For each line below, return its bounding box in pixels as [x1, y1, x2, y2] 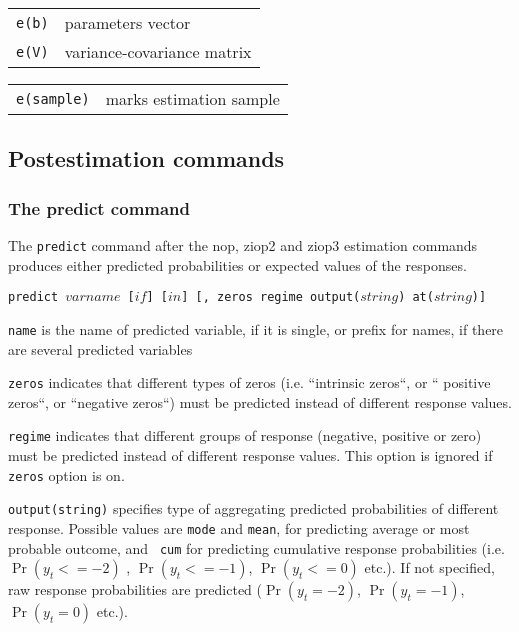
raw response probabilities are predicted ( [8, 579, 262, 600]
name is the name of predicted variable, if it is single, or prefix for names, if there [8, 318, 504, 339]
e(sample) [16, 90, 90, 107]
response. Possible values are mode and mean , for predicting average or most [8, 517, 470, 538]
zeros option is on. [8, 464, 125, 485]
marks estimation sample [105, 87, 280, 110]
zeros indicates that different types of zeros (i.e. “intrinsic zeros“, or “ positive [8, 372, 491, 393]
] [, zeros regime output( [181, 290, 361, 305]
